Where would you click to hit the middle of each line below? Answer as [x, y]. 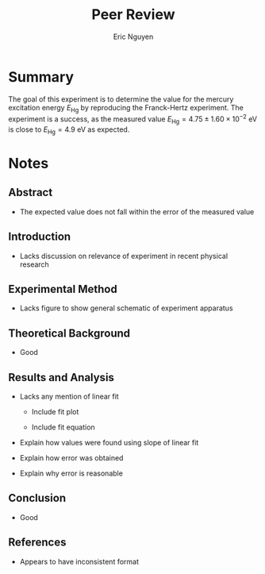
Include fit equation [63, 427]
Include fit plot [55, 411]
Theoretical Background [69, 333]
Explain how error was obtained [71, 457]
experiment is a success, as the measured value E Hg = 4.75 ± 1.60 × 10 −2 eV [133, 119]
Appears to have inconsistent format [79, 561]
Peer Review [133, 15]
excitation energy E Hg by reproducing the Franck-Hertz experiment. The [126, 108]
